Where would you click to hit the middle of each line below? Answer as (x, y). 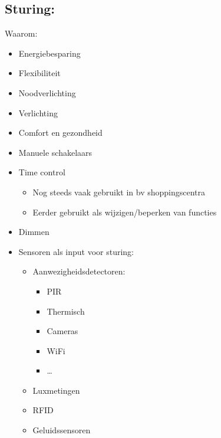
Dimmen (34, 232)
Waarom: (21, 33)
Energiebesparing (50, 53)
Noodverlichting (47, 92)
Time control (42, 172)
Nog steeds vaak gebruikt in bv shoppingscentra (119, 192)
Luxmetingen (56, 390)
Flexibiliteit (39, 73)
